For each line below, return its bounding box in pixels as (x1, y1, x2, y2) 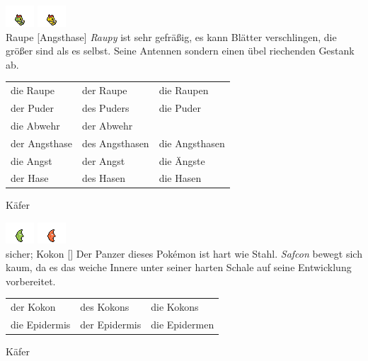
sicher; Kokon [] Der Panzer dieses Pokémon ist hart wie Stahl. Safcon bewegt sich (6, 246, 362, 260)
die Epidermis (11, 317, 71, 331)
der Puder (11, 100, 54, 115)
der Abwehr (81, 118, 133, 132)
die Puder (159, 100, 202, 115)
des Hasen (81, 171, 126, 185)
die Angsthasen (159, 135, 225, 150)
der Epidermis (80, 317, 142, 331)
